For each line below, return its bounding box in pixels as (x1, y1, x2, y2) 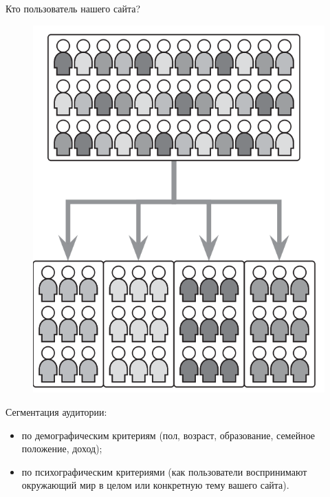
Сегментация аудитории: (5, 405, 107, 419)
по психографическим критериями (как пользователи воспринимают (21, 464, 307, 478)
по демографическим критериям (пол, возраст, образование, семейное (21, 427, 316, 442)
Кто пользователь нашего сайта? (5, 1, 141, 15)
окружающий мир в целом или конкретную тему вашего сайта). (21, 478, 289, 492)
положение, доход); (21, 441, 102, 456)
